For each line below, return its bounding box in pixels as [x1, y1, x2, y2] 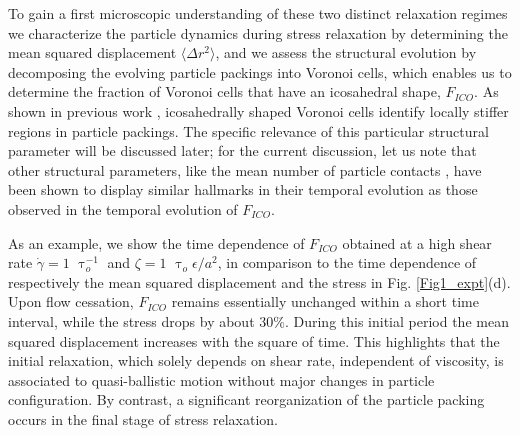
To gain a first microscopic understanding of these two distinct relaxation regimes [8, 3, 508, 23]
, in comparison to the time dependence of [217, 252, 477, 273]
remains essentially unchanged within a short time [171, 291, 479, 312]
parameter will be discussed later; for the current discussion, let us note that [8, 140, 477, 161]
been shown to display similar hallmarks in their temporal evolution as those [8, 179, 478, 200]
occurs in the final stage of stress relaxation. [8, 408, 278, 429]
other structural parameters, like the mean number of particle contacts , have [8, 159, 482, 180]
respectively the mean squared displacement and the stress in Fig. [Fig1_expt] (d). [8, 271, 511, 292]
